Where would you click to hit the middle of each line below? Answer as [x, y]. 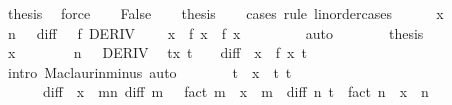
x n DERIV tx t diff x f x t [157, 52]
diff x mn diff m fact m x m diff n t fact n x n [235, 91]
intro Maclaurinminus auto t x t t [149, 71]
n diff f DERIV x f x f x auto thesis [215, 32]
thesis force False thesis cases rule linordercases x [225, 13]
